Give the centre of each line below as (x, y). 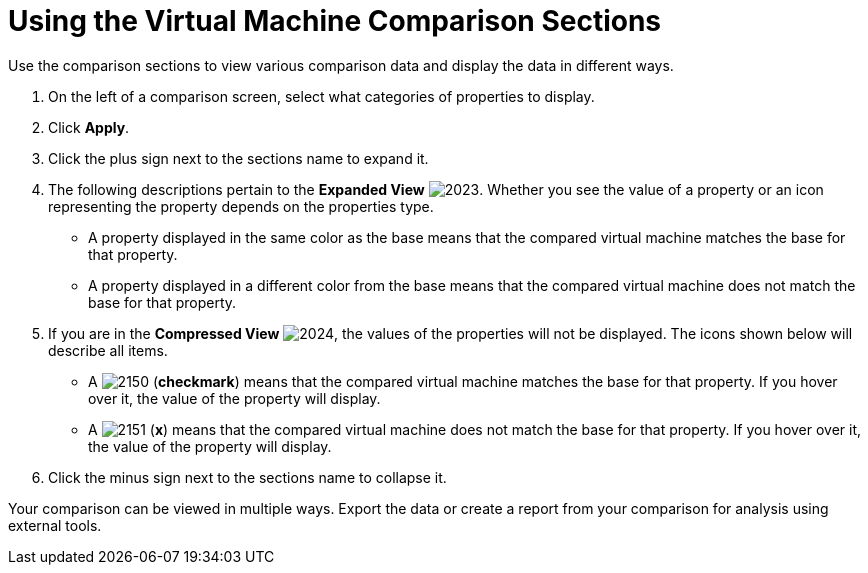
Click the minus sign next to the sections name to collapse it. (247, 477)
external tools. (55, 525)
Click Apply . (89, 127)
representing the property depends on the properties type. (241, 206)
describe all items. (108, 350)
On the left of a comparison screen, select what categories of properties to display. (321, 96)
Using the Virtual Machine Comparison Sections (335, 21)
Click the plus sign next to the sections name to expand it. (238, 158)
